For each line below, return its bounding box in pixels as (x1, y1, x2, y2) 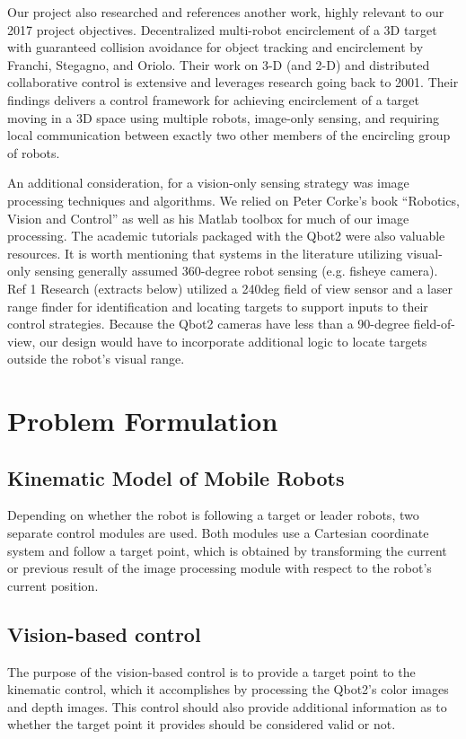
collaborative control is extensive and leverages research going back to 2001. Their (7, 73, 459, 92)
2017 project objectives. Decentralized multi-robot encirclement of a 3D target (7, 20, 437, 39)
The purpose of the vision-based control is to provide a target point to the (7, 662, 416, 681)
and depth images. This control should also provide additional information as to (7, 697, 447, 716)
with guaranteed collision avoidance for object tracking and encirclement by (7, 38, 424, 57)
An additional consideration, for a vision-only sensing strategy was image (7, 173, 409, 192)
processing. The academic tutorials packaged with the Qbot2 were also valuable (7, 226, 445, 245)
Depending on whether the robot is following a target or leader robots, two (7, 506, 419, 524)
